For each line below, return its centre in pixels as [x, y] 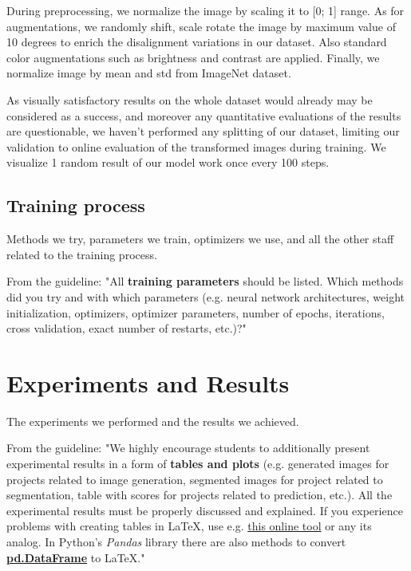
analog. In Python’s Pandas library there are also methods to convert [176, 541]
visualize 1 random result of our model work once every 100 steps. [168, 162]
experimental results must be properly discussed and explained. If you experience [205, 510]
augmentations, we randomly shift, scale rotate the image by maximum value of [201, 26]
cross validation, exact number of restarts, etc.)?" [126, 328]
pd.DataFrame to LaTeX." [76, 557]
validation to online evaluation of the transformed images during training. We [196, 146]
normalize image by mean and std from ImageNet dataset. [149, 73]
